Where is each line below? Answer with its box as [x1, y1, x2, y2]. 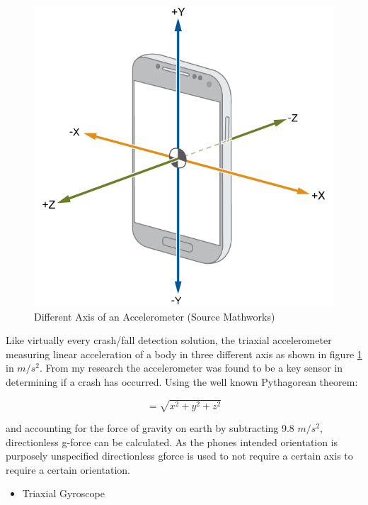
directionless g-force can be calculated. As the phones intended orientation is [6, 434, 338, 449]
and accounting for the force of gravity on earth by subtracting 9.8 [6, 421, 294, 435]
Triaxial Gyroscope [22, 486, 105, 501]
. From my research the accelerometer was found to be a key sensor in [39, 360, 343, 375]
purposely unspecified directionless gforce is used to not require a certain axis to [6, 448, 353, 463]
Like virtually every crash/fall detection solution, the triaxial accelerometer [6, 333, 332, 348]
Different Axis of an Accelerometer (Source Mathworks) [34, 309, 275, 323]
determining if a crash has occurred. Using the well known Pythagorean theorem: [6, 374, 358, 389]
